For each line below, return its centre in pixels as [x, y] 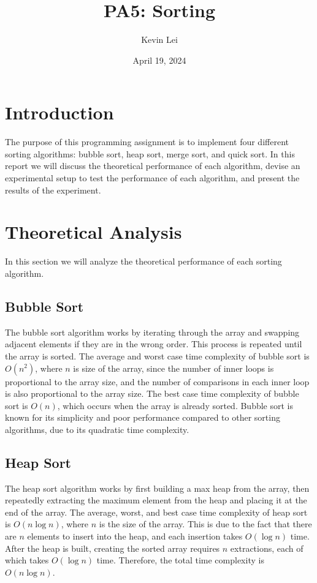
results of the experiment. [53, 190]
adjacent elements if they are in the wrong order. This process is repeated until [154, 344]
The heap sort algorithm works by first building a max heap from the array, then [157, 488]
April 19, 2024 [159, 60]
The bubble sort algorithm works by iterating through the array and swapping [152, 332]
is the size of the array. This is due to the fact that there [205, 524]
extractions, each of [267, 548]
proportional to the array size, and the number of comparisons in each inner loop [157, 381]
